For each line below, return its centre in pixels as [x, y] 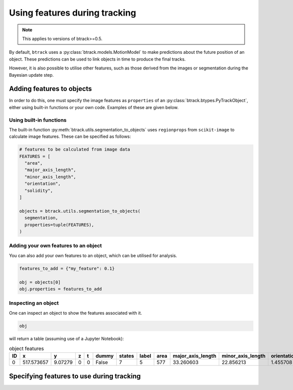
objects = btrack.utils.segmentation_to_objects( [80, 211]
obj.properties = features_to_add [61, 289]
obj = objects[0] [40, 282]
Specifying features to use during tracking [75, 376]
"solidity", [39, 190]
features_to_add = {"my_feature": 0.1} [67, 268]
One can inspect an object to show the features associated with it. [75, 313]
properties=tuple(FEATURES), [60, 225]
